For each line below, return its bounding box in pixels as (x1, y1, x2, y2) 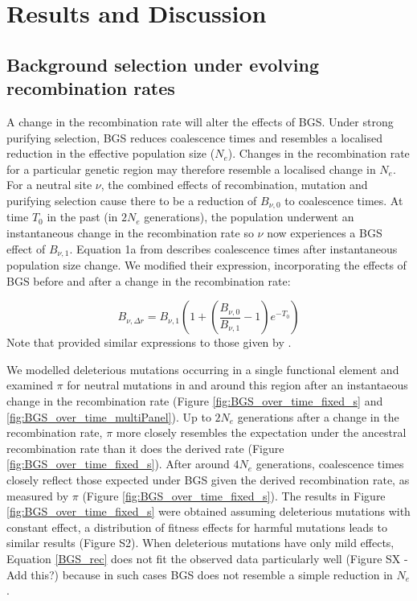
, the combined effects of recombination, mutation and (100, 176, 368, 193)
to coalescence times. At (284, 191, 403, 208)
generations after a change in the (237, 408, 399, 425)
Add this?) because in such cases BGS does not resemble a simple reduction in (6, 566, 393, 582)
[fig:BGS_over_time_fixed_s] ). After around (6, 455, 230, 472)
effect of (6, 240, 46, 257)
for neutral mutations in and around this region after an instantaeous (67, 377, 408, 393)
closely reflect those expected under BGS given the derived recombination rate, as (6, 471, 410, 488)
